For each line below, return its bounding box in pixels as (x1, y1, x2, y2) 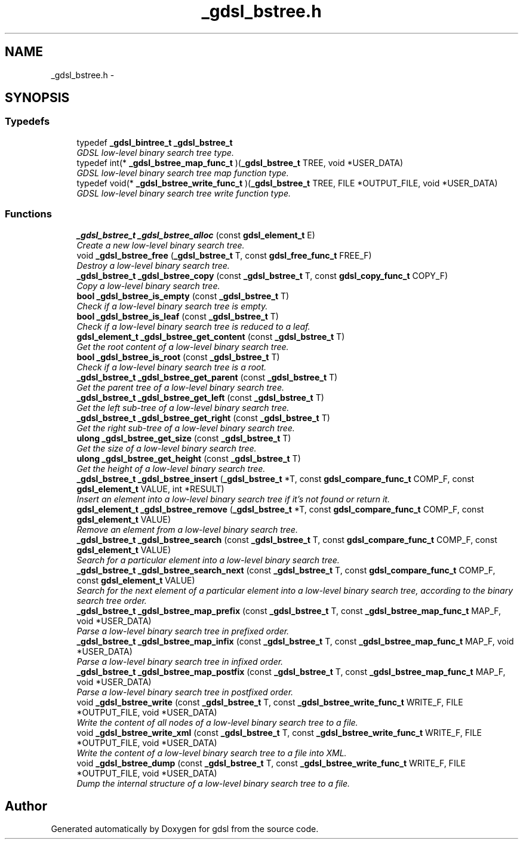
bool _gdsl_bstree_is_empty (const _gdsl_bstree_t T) (76, 290, 290, 301)
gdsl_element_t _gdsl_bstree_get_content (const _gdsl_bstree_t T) (76, 331, 345, 342)
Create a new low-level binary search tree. (76, 240, 245, 250)
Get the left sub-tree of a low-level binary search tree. (76, 402, 290, 413)
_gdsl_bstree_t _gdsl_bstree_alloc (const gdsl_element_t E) (76, 229, 315, 240)
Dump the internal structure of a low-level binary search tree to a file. (76, 778, 350, 788)
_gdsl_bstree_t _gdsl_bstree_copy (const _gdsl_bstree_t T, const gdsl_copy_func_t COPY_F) (76, 270, 448, 281)
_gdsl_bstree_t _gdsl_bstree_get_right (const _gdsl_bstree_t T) (76, 412, 330, 423)
